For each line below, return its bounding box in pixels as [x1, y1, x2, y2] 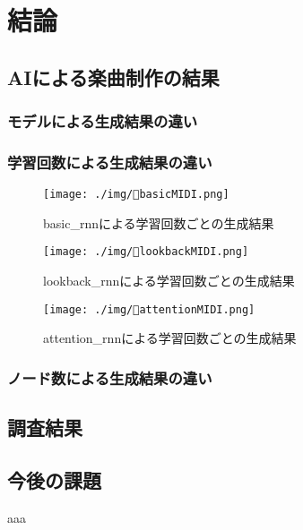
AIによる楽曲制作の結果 [7, 63, 220, 90]
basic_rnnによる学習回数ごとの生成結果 [43, 213, 274, 232]
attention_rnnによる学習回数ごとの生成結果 [43, 329, 297, 347]
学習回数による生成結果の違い [7, 150, 212, 173]
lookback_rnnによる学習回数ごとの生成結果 [43, 271, 295, 290]
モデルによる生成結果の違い [7, 110, 198, 132]
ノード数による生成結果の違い [7, 366, 212, 389]
